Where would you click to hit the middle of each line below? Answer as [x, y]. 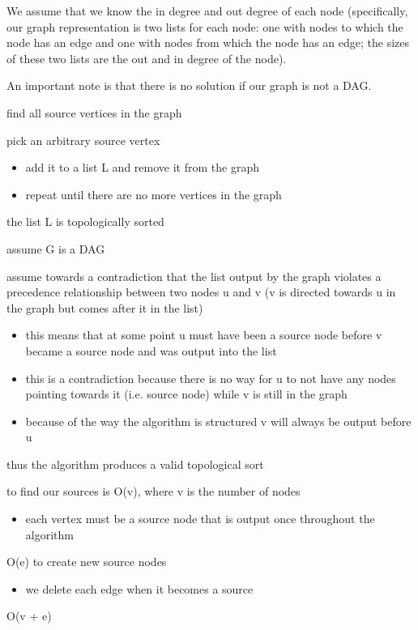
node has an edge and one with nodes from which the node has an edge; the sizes [208, 43]
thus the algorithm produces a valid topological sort [135, 464]
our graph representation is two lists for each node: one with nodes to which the [205, 26]
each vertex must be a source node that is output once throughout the [200, 519]
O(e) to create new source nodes [87, 562]
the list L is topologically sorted [85, 221]
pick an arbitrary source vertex [83, 140]
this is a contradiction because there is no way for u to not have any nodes [211, 378]
